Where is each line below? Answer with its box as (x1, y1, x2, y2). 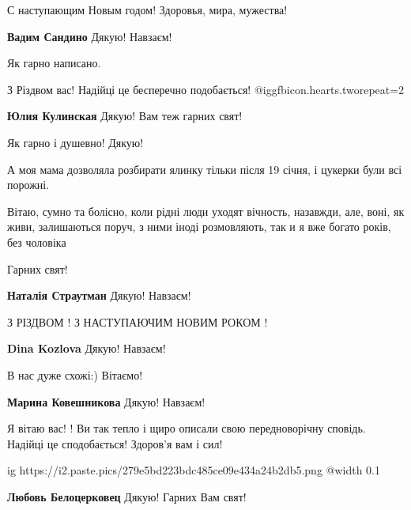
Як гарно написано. (7, 55, 101, 71)
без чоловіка (7, 233, 66, 250)
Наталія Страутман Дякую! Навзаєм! (7, 287, 191, 304)
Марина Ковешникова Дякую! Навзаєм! (7, 393, 205, 410)
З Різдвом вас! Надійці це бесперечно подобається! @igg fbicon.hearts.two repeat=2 (7, 81, 405, 97)
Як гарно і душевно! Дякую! (7, 134, 144, 150)
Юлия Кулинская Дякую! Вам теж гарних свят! (7, 108, 243, 124)
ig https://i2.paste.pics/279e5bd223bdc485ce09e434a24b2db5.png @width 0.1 (7, 462, 381, 478)
